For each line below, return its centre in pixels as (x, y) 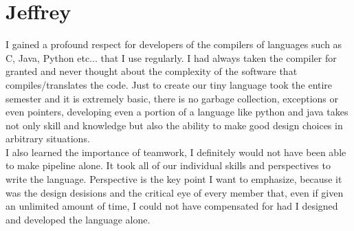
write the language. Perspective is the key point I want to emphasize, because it (174, 179)
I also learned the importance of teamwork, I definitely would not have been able (176, 152)
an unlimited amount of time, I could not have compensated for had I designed (172, 206)
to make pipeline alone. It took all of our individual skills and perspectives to (168, 165)
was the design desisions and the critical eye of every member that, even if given (175, 192)
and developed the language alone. (78, 219)
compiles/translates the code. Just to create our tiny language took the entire (169, 84)
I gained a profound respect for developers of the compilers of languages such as (174, 44)
